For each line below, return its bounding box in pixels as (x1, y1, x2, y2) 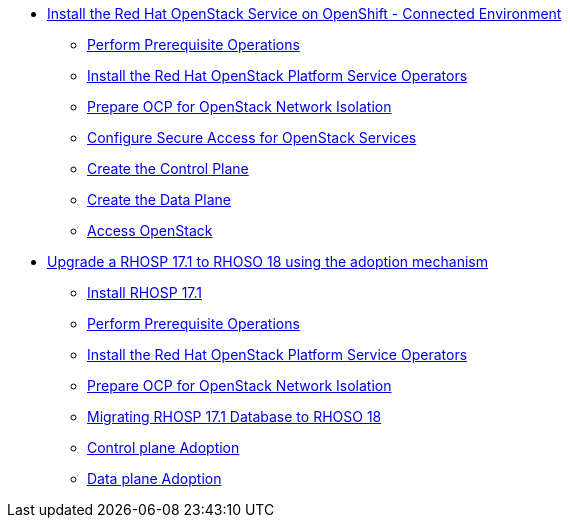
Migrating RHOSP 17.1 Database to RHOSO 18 (87, 408, 382, 425)
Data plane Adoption (87, 470, 222, 487)
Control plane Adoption (87, 439, 240, 456)
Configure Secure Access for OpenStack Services (87, 129, 417, 146)
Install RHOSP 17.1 (87, 284, 203, 301)
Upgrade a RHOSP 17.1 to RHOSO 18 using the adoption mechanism (47, 253, 488, 270)
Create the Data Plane (87, 191, 231, 208)
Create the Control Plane (87, 160, 249, 177)
